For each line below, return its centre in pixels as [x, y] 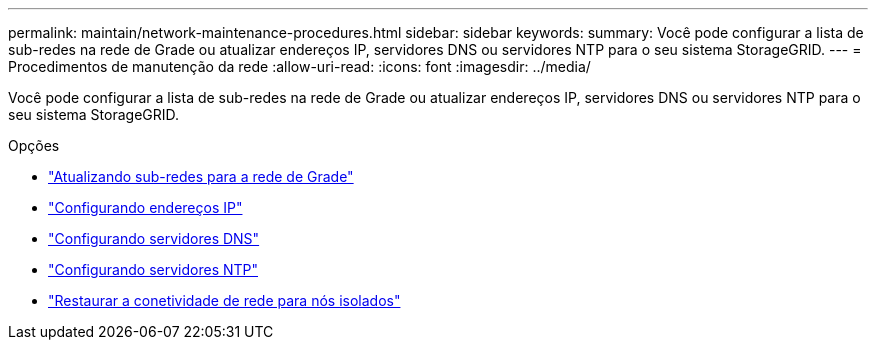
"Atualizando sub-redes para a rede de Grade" [201, 176]
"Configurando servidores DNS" [154, 238]
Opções [34, 145]
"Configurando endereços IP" [145, 207]
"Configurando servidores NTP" [153, 269]
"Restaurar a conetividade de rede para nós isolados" [224, 300]
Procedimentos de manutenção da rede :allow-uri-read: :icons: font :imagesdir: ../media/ [299, 66]
